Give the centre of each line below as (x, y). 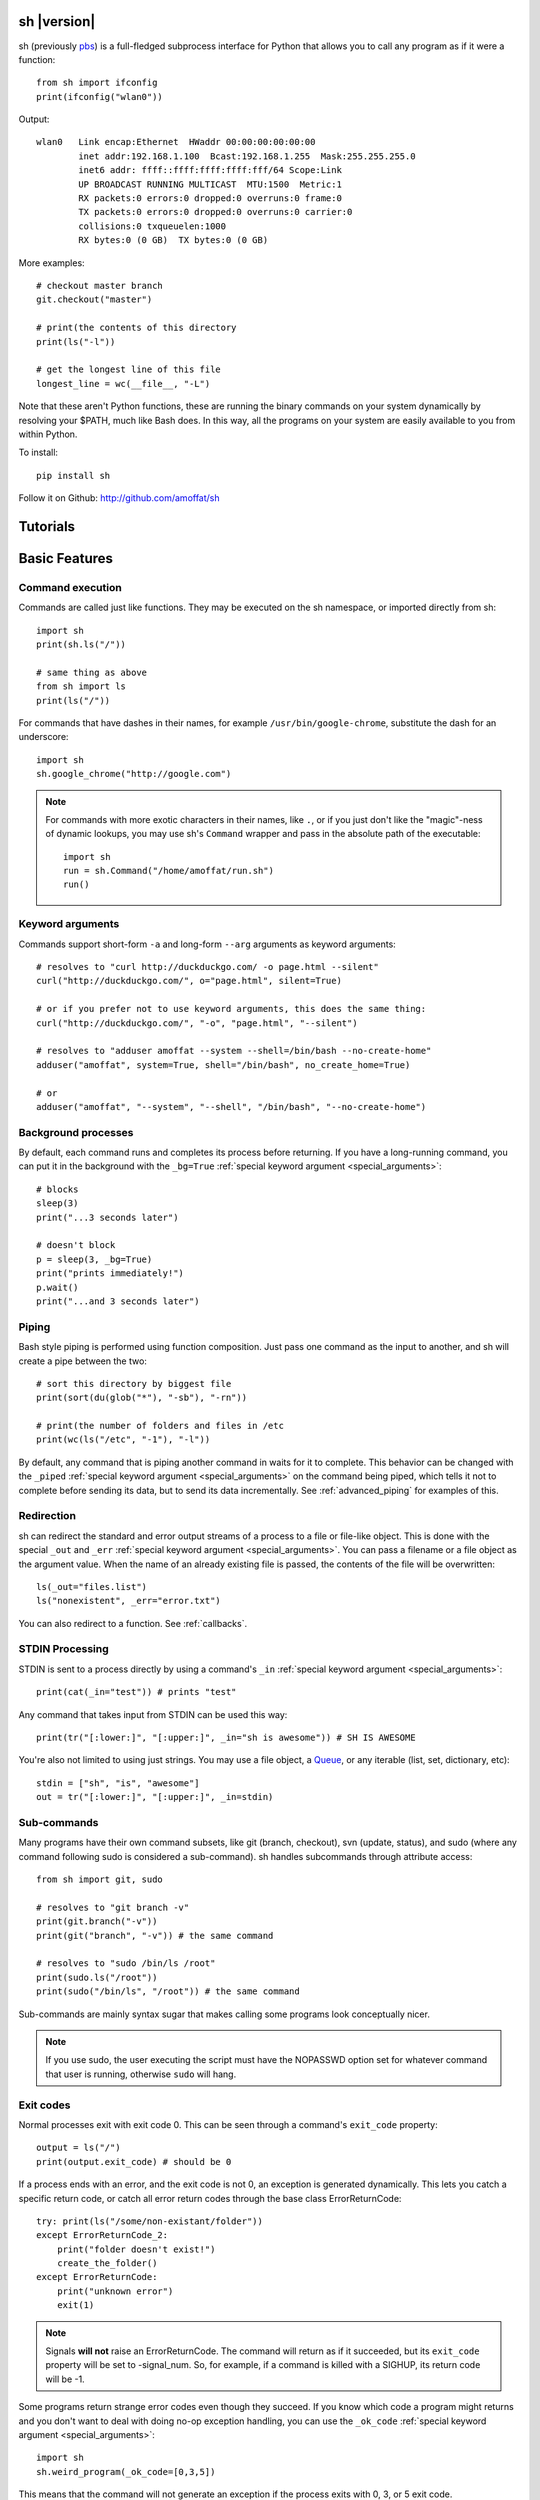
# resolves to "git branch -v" (113, 1907)
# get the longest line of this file (129, 369)
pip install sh (73, 475)
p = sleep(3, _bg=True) (94, 1259)
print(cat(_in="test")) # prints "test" (136, 1692)
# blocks (57, 1189)
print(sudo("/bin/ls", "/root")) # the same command (168, 1991)
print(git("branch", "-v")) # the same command (155, 1935)
